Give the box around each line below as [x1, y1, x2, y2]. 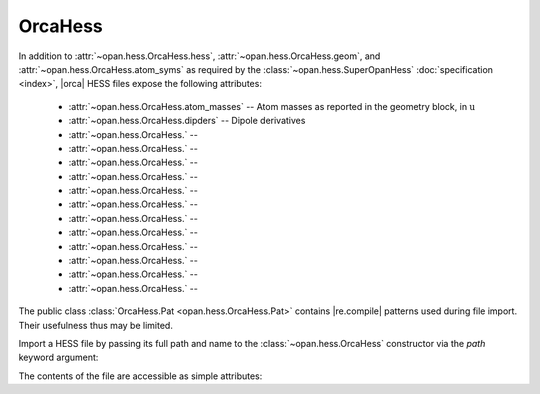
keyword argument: [18, 351, 99, 364]
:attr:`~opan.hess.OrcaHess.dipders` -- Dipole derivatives [68, 115, 306, 127]
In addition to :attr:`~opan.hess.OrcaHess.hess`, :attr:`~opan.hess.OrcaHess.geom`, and [18, 50, 381, 62]
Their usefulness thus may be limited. [18, 319, 174, 331]
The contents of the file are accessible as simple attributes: [18, 370, 263, 382]
